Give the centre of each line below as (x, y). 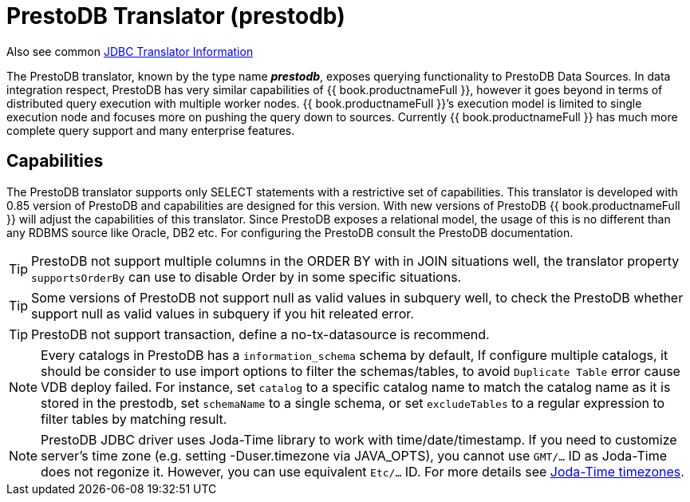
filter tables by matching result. (134, 419)
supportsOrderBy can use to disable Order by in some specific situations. (246, 277)
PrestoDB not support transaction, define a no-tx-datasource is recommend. (260, 334)
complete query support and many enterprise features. (151, 130)
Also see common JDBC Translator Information (130, 51)
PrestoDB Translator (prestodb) (176, 16)
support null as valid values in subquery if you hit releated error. (223, 313)
